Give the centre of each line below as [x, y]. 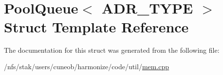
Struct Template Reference [96, 27]
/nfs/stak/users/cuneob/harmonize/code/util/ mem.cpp [87, 66]
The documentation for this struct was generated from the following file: [112, 50]
